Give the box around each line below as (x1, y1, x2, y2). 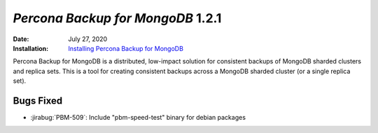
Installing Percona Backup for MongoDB (68, 44, 183, 52)
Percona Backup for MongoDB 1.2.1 (13, 10, 222, 26)
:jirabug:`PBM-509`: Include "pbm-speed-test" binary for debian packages (30, 114, 246, 122)
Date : (13, 35, 29, 43)
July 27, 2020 (68, 35, 108, 43)
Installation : (13, 44, 49, 52)
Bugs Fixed (13, 95, 63, 107)
